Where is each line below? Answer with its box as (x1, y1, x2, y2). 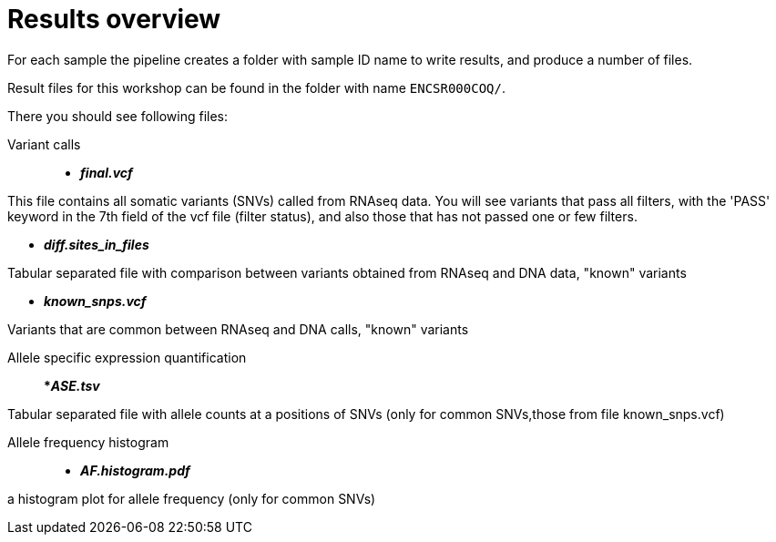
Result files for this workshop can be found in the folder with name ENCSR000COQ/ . (7, 79, 505, 96)
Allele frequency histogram (7, 434, 169, 450)
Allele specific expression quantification (7, 349, 247, 365)
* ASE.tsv (44, 377, 100, 394)
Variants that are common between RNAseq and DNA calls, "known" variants (7, 321, 469, 337)
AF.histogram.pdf (80, 462, 190, 478)
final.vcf (80, 164, 133, 180)
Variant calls (7, 136, 81, 152)
